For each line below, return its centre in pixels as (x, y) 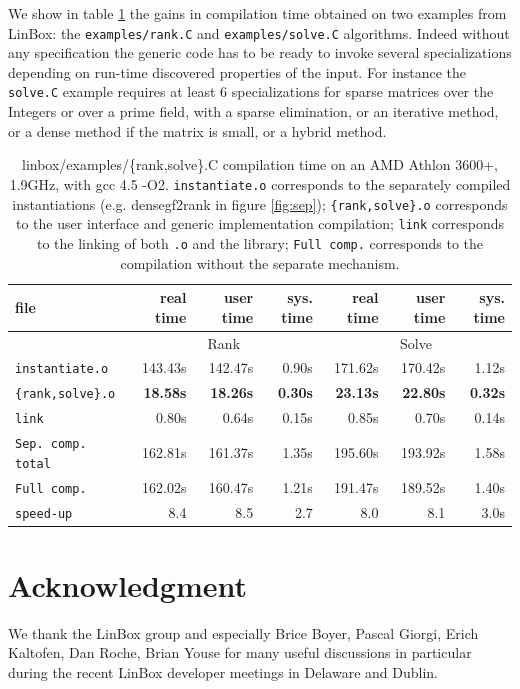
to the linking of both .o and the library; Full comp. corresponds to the (259, 242)
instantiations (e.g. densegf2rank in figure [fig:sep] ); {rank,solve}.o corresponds (260, 203)
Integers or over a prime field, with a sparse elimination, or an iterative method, (253, 111)
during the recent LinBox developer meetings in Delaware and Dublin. (223, 672)
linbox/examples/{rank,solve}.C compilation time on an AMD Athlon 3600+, (260, 164)
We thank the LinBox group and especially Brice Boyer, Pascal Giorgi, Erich (243, 632)
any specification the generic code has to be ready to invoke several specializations (260, 52)
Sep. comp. (51, 444)
